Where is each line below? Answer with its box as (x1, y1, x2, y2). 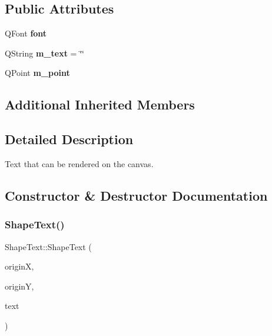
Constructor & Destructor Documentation (5, 186, 268, 204)
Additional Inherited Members (5, 95, 195, 114)
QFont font (5, 27, 47, 39)
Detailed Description (5, 130, 134, 148)
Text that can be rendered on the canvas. (5, 157, 154, 169)
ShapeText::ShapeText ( (5, 240, 92, 252)
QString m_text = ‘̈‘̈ (5, 46, 84, 59)
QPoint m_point (5, 66, 70, 79)
